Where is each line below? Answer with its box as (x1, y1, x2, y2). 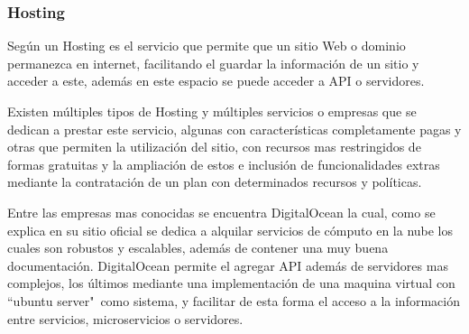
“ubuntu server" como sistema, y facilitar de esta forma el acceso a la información (7, 291, 460, 310)
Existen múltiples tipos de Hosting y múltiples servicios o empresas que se (7, 102, 417, 120)
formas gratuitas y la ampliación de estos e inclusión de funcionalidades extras (7, 154, 440, 173)
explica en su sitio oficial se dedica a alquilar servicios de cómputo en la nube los (7, 220, 454, 239)
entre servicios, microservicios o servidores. (7, 309, 244, 328)
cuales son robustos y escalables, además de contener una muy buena (7, 238, 389, 257)
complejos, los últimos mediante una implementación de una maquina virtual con (7, 274, 455, 292)
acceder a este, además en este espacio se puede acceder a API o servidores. (7, 71, 425, 90)
